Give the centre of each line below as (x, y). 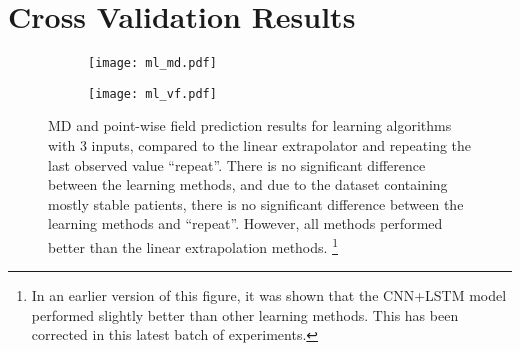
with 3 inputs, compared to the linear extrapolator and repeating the (260, 145)
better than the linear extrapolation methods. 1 (193, 245)
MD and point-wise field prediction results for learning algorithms (250, 125)
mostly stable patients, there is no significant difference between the (256, 203)
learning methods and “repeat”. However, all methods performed (245, 223)
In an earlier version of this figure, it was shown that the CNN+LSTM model (269, 295)
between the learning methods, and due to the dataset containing (248, 184)
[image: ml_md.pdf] (152, 63)
